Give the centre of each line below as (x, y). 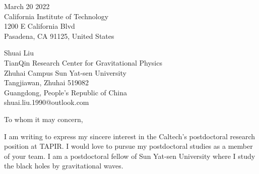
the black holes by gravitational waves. (64, 166)
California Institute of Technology (56, 16)
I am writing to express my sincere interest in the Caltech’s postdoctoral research (130, 136)
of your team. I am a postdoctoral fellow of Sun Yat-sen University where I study (130, 156)
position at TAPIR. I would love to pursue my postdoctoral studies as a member (128, 146)
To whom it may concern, (44, 119)
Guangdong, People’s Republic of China (66, 92)
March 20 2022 (27, 6)
